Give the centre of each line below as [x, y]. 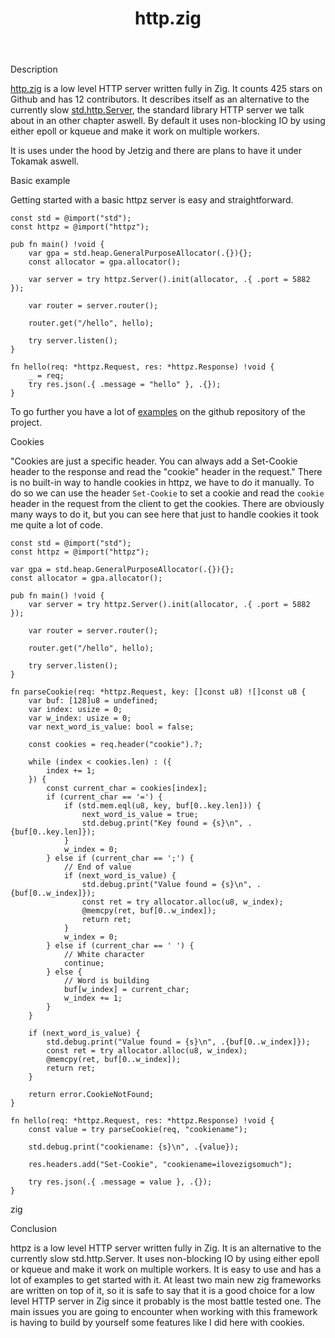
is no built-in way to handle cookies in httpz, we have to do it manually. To [162, 483]
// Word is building [106, 981]
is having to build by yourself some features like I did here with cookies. [157, 1323]
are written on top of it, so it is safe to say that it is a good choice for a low [163, 1291]
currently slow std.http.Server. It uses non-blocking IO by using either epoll [165, 1259]
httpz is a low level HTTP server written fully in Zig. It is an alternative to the [166, 1248]
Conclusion [34, 1229]
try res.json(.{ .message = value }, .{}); [120, 1182]
